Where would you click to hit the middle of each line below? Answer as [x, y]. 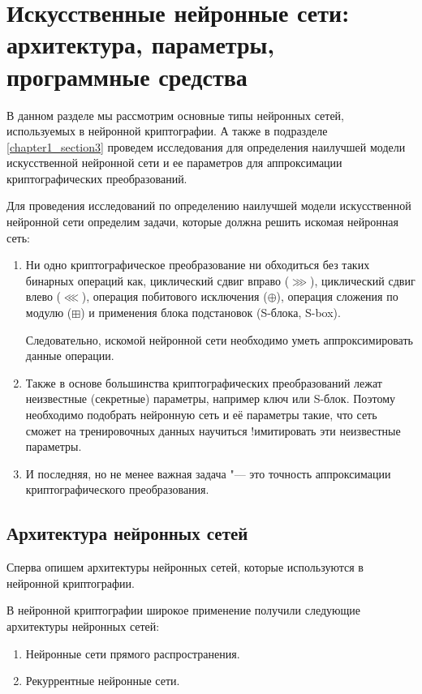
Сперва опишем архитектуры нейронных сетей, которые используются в [185, 567]
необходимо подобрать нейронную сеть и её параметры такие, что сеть [201, 414]
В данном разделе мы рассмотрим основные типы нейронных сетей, [175, 115]
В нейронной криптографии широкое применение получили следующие [184, 610]
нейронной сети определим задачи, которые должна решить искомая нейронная [202, 222]
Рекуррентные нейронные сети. [103, 681]
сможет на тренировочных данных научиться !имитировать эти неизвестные [213, 430]
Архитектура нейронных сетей [127, 533]
